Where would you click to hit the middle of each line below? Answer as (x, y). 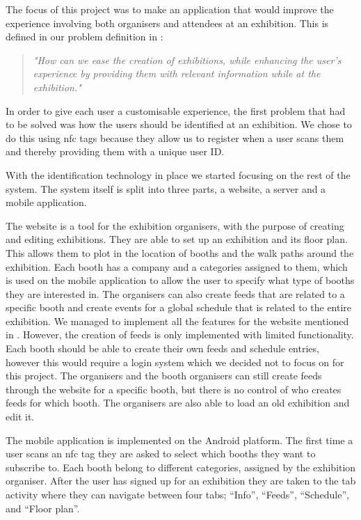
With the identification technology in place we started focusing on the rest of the (178, 174)
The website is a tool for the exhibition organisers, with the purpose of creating (175, 225)
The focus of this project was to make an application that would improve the (170, 9)
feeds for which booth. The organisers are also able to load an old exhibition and (178, 403)
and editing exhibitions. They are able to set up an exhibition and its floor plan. (177, 239)
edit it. (20, 417)
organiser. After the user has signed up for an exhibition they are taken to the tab (181, 481)
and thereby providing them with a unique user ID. (115, 151)
